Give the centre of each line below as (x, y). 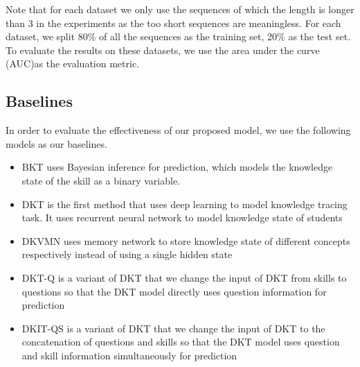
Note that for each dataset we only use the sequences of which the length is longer (180, 9)
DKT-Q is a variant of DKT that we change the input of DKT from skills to (184, 277)
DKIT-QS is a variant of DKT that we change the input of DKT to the (173, 328)
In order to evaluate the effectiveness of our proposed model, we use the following (178, 130)
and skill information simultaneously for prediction (129, 355)
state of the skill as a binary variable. (101, 180)
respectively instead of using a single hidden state (127, 254)
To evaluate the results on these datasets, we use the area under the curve (163, 50)
